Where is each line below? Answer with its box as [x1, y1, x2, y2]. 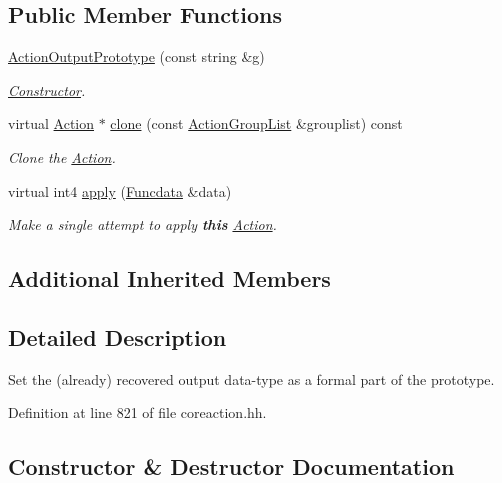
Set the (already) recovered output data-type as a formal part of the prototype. [8, 368, 495, 389]
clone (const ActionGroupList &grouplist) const [110, 113, 403, 134]
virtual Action [8, 113, 95, 134]
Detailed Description [8, 321, 227, 352]
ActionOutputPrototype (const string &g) [8, 46, 265, 67]
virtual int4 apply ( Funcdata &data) [8, 180, 232, 201]
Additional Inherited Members [8, 263, 331, 294]
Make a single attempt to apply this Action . [8, 214, 277, 235]
